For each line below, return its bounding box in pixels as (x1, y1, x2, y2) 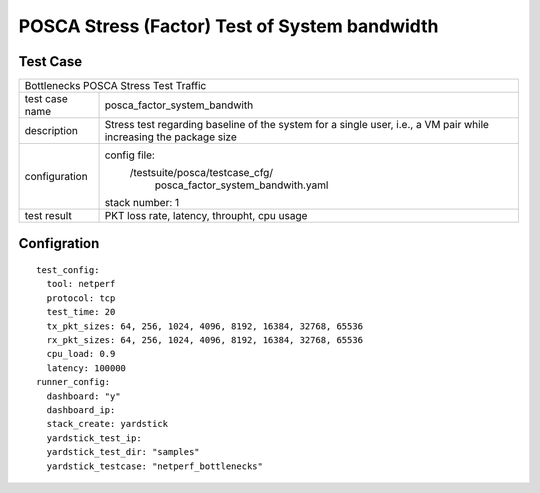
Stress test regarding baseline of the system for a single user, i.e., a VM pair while (104, 118, 490, 132)
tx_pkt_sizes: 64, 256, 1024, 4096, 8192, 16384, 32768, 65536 (46, 320, 364, 332)
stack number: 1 (104, 196, 180, 210)
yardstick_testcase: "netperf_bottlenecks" (46, 460, 264, 472)
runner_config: (36, 376, 111, 388)
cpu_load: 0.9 (46, 348, 116, 360)
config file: (104, 148, 155, 162)
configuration (24, 170, 89, 184)
